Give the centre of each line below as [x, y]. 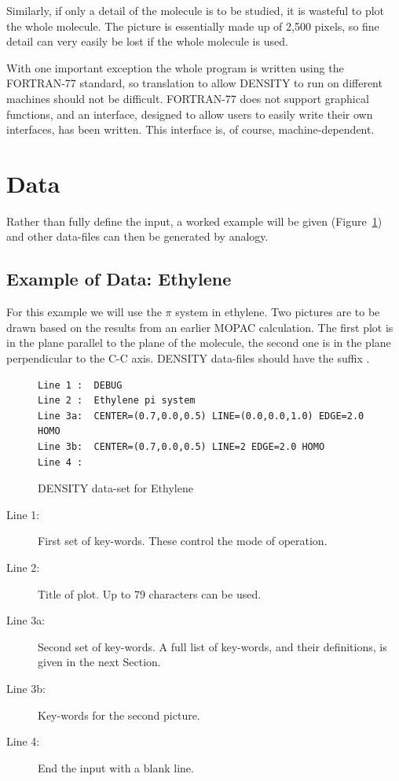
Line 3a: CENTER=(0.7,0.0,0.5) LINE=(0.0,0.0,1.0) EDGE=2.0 [201, 416]
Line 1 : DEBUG [80, 385]
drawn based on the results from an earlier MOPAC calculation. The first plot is [200, 327]
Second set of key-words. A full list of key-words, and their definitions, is [212, 646]
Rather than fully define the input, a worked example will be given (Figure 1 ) [194, 221]
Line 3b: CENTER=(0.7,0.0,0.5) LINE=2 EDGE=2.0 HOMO [181, 447]
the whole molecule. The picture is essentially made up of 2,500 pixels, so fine [193, 26]
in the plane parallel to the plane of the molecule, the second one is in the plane [199, 343]
